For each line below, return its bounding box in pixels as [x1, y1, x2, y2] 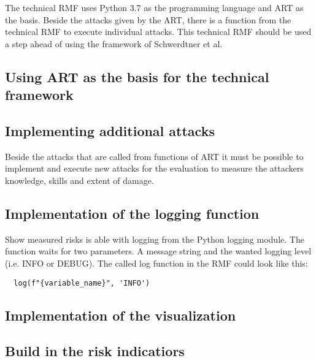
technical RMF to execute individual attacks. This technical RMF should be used [5, 25, 312, 38]
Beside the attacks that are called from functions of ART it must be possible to [5, 150, 304, 162]
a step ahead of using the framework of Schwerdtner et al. [5, 37, 223, 50]
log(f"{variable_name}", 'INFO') [13, 278, 150, 287]
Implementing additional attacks [5, 121, 215, 140]
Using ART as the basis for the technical [5, 67, 269, 86]
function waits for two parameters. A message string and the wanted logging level [5, 245, 312, 257]
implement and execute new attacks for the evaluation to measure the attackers [5, 162, 304, 175]
